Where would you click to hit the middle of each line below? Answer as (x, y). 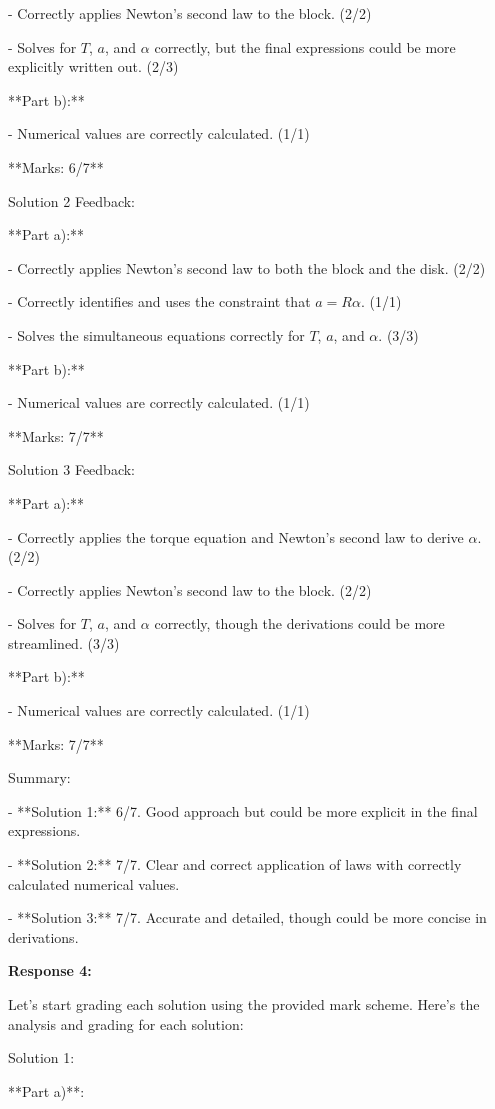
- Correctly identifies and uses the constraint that (159, 301)
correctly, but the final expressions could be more (305, 46)
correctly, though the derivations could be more (299, 623)
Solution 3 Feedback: (71, 469)
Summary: (39, 777)
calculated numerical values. (94, 883)
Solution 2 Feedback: (71, 200)
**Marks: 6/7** (56, 166)
